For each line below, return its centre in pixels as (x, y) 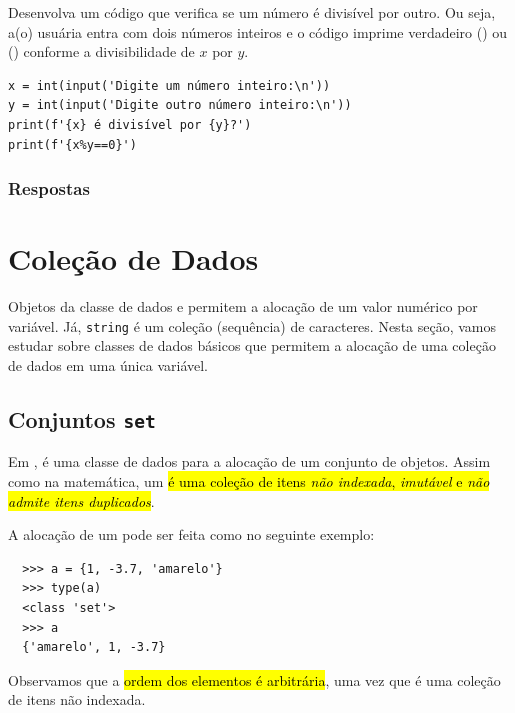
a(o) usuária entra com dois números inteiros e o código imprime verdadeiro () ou (258, 31)
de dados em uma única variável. (108, 364)
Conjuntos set (82, 418)
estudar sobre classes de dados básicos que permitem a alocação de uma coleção (252, 345)
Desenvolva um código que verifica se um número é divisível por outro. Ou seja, (252, 12)
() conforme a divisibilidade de (101, 51)
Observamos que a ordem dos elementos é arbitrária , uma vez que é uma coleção (254, 679)
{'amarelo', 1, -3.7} (94, 647)
